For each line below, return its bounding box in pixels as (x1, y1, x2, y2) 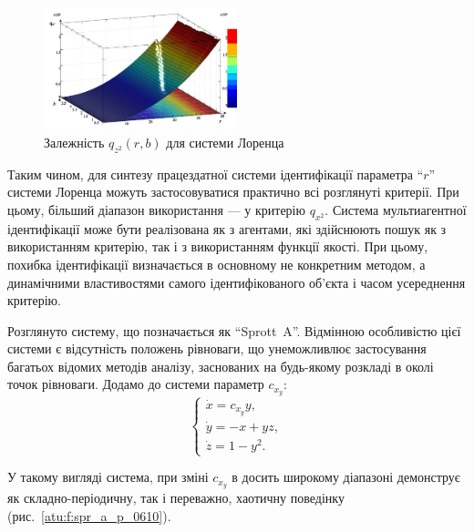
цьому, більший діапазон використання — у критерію (7, 199, 305, 219)
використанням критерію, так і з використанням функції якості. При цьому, (7, 237, 428, 256)
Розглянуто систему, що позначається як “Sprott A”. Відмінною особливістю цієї (7, 321, 461, 340)
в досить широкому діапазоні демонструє (232, 467, 460, 486)
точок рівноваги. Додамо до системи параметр (7, 374, 264, 394)
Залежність (44, 132, 105, 151)
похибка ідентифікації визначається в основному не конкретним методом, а (7, 254, 426, 273)
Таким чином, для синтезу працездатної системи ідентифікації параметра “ (7, 164, 424, 183)
